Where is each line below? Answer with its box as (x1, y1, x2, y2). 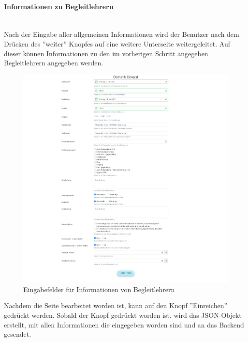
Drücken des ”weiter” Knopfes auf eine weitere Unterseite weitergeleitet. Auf (4, 38, 230, 48)
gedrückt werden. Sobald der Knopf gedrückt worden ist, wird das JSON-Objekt (4, 310, 242, 320)
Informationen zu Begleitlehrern (4, 1, 114, 11)
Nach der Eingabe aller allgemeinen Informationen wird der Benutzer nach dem (4, 29, 239, 39)
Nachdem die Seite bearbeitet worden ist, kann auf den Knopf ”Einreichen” (4, 300, 228, 311)
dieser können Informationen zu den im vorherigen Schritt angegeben (4, 48, 208, 58)
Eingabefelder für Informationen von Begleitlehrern (23, 284, 175, 294)
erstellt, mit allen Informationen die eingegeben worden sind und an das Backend (4, 319, 244, 329)
